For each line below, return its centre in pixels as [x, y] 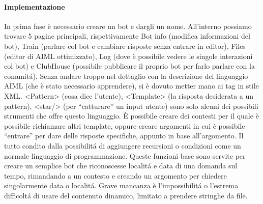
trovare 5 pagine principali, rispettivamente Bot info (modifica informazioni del [127, 36]
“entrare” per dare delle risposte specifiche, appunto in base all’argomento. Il [124, 136]
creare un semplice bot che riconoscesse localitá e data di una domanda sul [121, 166]
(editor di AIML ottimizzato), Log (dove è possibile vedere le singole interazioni [128, 56]
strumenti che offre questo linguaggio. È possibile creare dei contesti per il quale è [131, 116]
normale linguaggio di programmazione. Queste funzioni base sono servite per [125, 155]
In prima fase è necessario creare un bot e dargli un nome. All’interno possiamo [128, 26]
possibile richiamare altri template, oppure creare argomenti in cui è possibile [125, 125]
